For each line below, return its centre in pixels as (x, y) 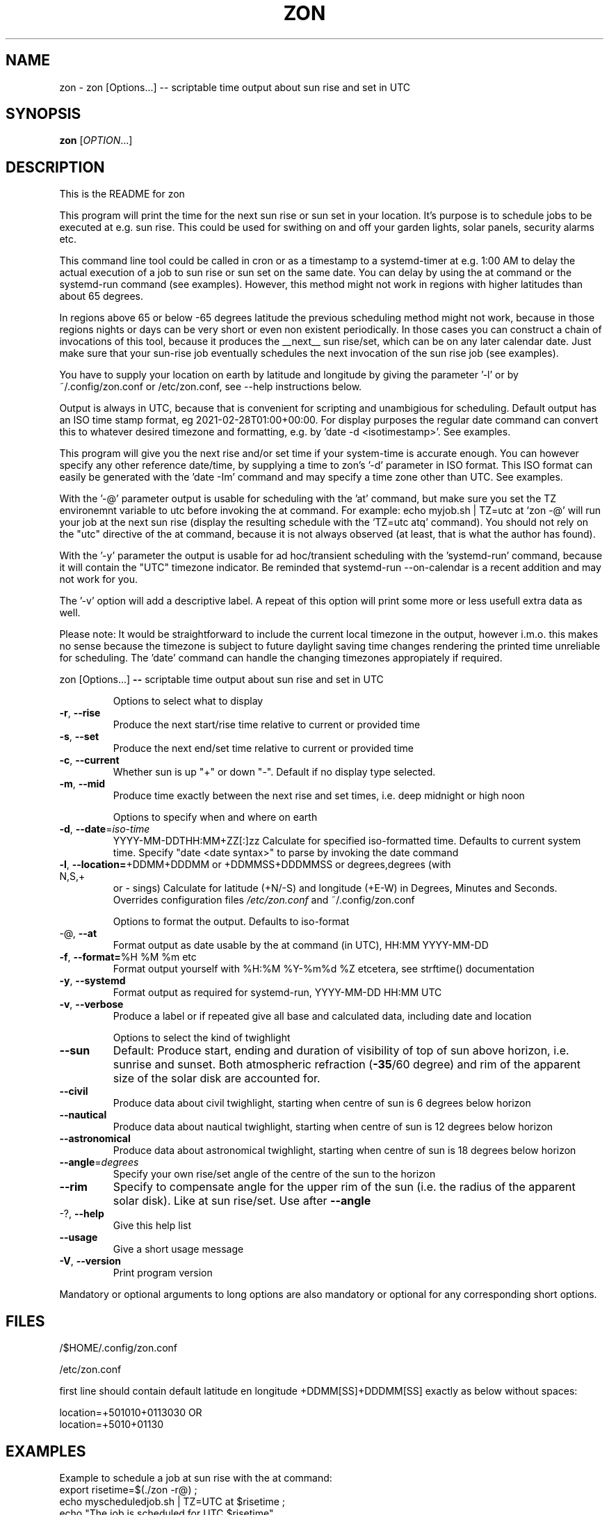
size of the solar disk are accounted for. (217, 1079)
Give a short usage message (178, 1249)
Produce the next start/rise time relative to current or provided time (267, 725)
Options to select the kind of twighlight (202, 1038)
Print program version (163, 1273)
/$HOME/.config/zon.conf (119, 1348)
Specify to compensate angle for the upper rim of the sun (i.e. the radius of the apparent (344, 1187)
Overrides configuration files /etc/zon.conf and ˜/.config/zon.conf (264, 900)
